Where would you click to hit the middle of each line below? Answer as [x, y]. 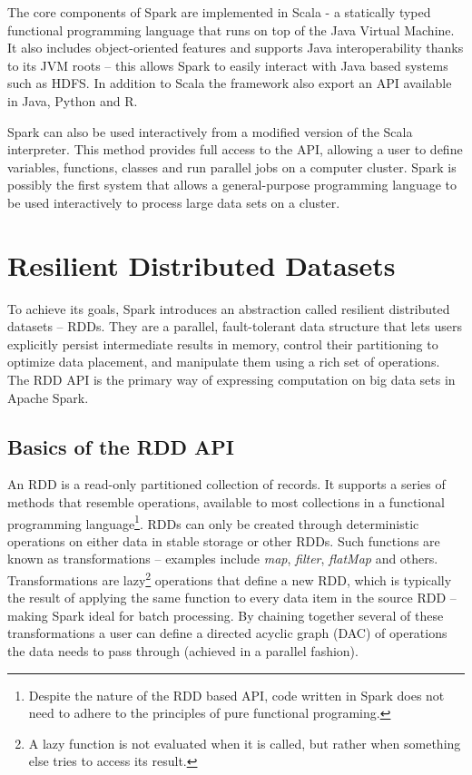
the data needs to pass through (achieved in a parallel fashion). [183, 651]
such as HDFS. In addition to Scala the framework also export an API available [230, 83]
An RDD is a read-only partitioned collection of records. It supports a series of [226, 484]
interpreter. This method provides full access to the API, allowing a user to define [235, 149]
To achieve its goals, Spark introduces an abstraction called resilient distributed [229, 308]
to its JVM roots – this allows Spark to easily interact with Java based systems [228, 65]
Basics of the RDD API [121, 446]
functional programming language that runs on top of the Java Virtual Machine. [231, 29]
